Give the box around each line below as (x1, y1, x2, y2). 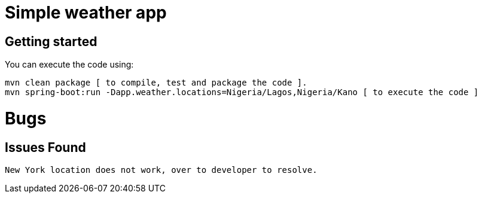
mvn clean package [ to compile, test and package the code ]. (5, 78, 307, 88)
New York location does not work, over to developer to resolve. (5, 165, 318, 175)
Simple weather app (5, 2, 167, 23)
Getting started (5, 33, 97, 49)
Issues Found (5, 139, 86, 155)
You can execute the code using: (5, 59, 134, 70)
